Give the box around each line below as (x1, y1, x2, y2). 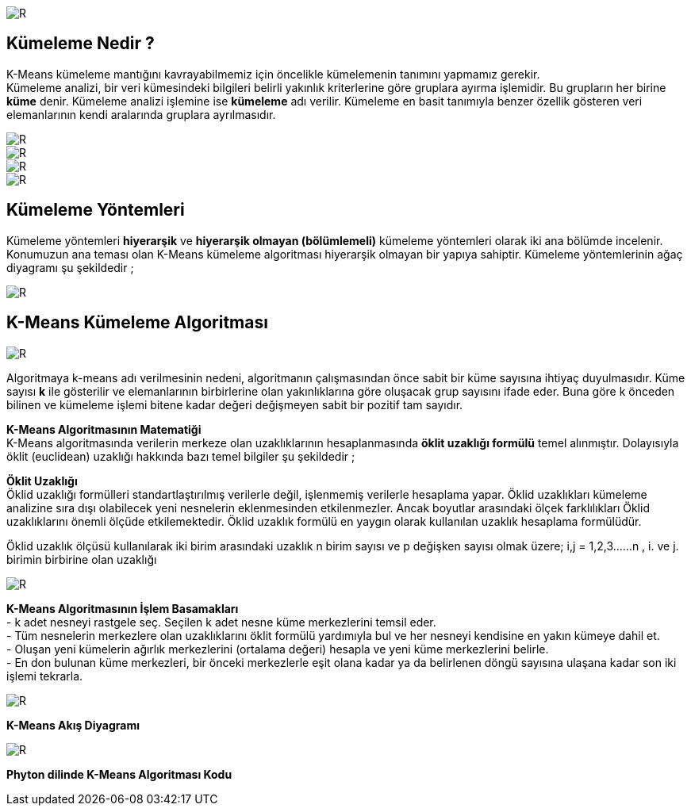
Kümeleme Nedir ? (6, 33, 155, 54)
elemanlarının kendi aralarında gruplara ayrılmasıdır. (6, 107, 276, 121)
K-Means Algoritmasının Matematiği (6, 422, 202, 436)
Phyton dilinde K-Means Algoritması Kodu (6, 767, 232, 781)
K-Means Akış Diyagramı (6, 718, 140, 732)
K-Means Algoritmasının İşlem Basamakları (6, 601, 239, 615)
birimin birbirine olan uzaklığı (6, 552, 157, 566)
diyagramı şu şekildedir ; (6, 260, 134, 274)
